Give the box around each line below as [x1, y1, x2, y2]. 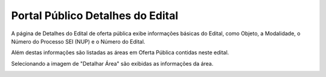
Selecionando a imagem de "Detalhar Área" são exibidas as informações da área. [11, 60, 214, 67]
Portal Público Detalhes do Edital [11, 9, 179, 22]
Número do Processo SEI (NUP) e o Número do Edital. [11, 38, 145, 45]
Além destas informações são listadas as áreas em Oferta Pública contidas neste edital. [11, 49, 229, 56]
